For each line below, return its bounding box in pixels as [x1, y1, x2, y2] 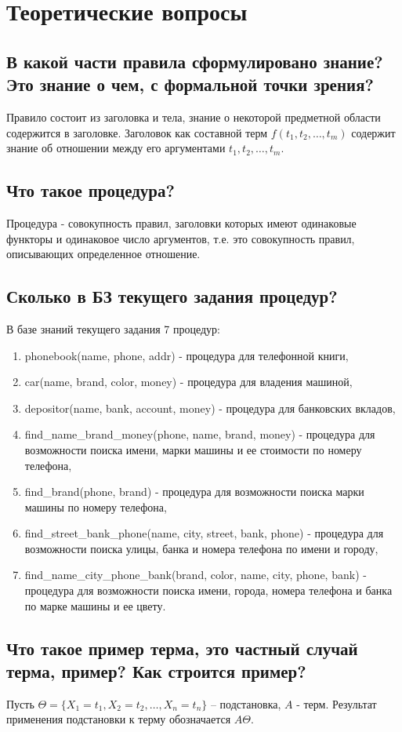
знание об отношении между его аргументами [6, 140, 226, 156]
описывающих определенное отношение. [6, 246, 201, 262]
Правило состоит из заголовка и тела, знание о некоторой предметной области [6, 108, 381, 125]
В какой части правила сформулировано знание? [6, 49, 383, 73]
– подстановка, [210, 695, 281, 712]
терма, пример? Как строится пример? [6, 659, 306, 683]
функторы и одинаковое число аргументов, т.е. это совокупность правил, [6, 230, 355, 246]
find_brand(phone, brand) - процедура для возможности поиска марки [24, 483, 364, 500]
